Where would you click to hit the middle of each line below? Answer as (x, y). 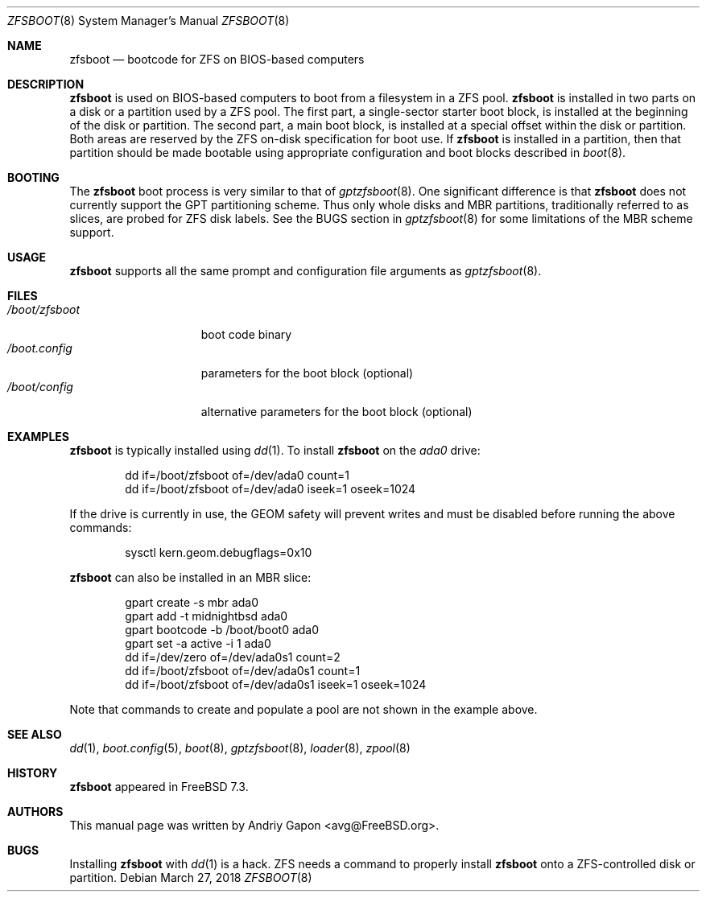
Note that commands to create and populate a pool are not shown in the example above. (303, 709)
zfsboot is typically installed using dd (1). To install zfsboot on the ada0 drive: (275, 450)
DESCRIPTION (46, 84)
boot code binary (246, 334)
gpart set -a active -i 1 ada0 (198, 643)
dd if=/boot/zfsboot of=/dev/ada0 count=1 (237, 475)
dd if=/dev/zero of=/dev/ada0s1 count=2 (233, 657)
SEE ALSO (35, 734)
